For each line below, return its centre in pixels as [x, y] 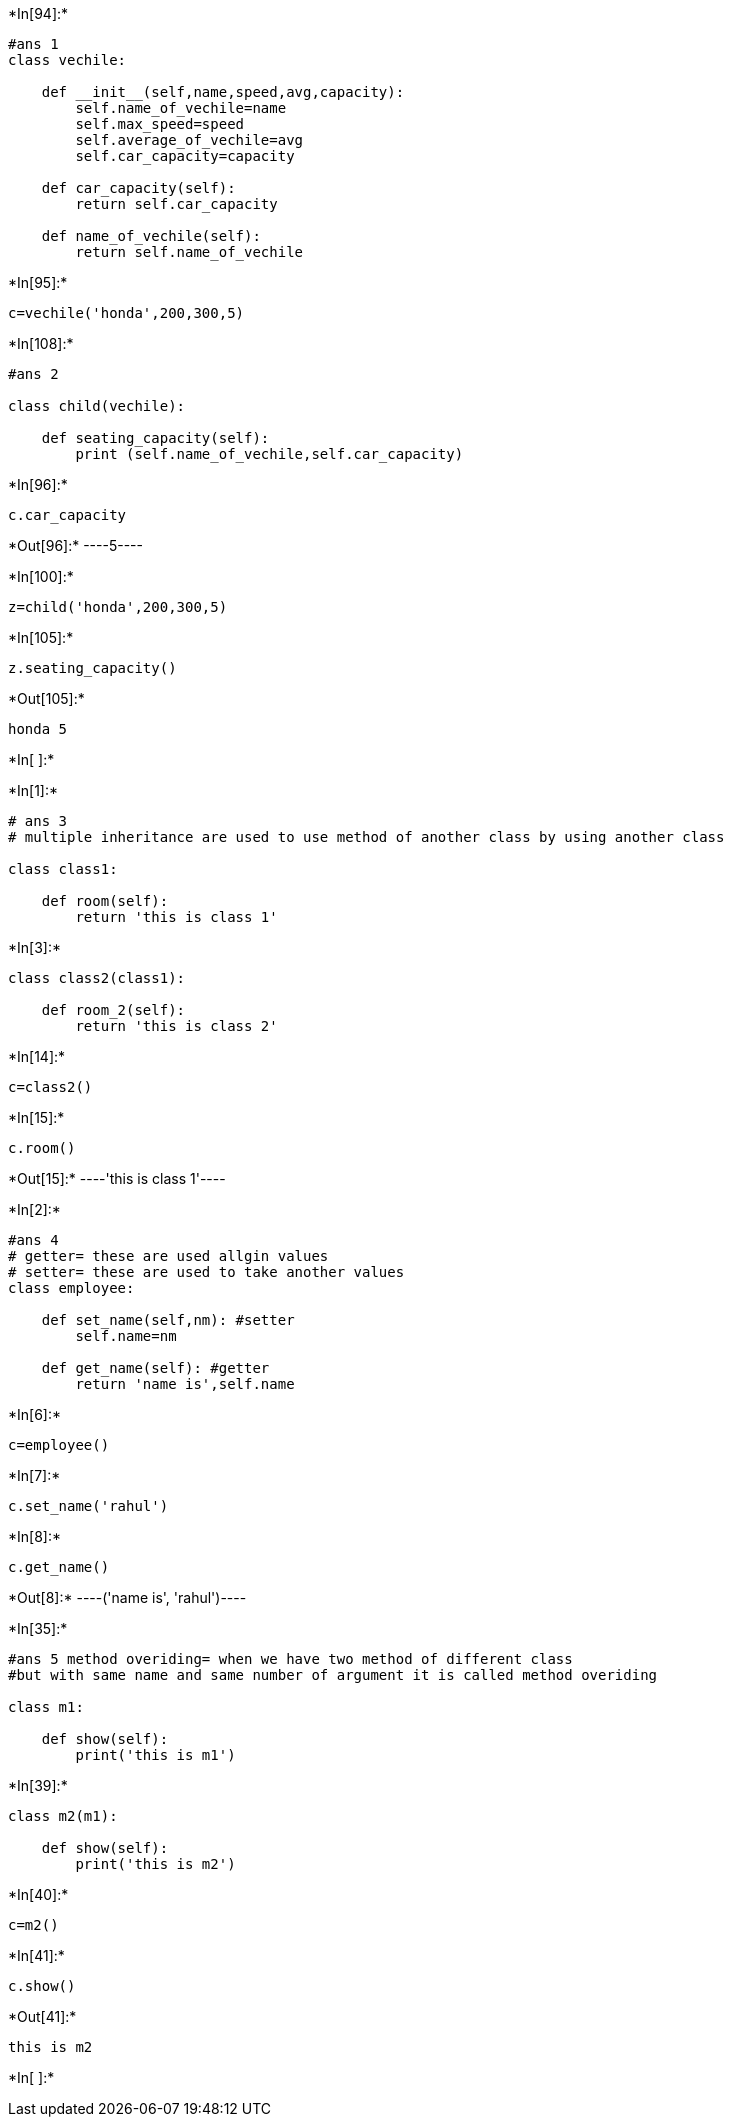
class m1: [46, 1707]
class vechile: [67, 60]
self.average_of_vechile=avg [189, 140]
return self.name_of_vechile [189, 252]
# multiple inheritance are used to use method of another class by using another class [366, 837]
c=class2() [50, 1087]
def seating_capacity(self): [155, 438]
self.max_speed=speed [160, 124]
